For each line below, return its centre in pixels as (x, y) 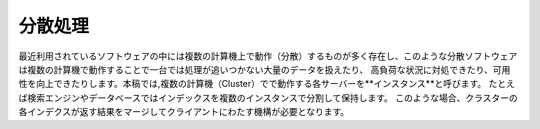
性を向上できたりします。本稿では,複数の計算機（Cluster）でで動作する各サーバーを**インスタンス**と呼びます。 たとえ (266, 84)
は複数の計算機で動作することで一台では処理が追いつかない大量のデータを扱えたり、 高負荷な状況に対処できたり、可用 (264, 69)
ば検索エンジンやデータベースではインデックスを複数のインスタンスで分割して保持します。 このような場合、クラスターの (268, 97)
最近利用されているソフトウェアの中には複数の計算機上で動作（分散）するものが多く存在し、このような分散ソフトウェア (268, 56)
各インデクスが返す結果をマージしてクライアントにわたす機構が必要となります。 (184, 112)
